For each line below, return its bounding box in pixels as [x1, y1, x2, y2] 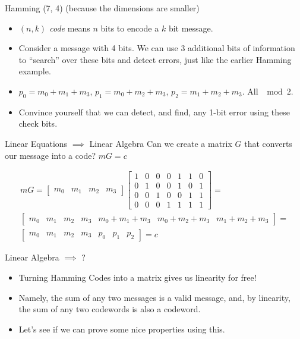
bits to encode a [100, 21, 159, 34]
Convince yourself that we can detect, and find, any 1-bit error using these [18, 105, 290, 118]
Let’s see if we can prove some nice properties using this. [18, 322, 225, 335]
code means [49, 21, 90, 34]
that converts [244, 137, 292, 149]
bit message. [168, 21, 213, 34]
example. [18, 65, 51, 77]
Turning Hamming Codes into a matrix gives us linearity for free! [18, 271, 257, 283]
